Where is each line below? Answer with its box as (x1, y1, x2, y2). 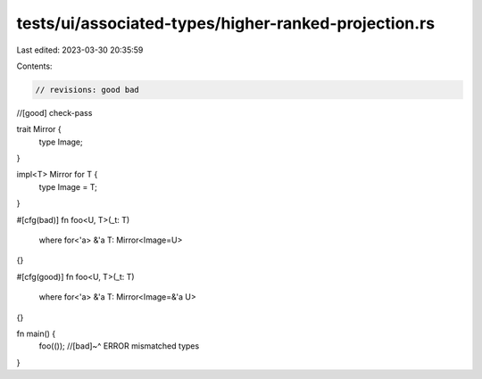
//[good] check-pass (16, 107, 93, 118)
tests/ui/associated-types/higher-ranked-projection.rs (16, 13, 436, 33)
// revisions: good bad (35, 85, 140, 95)
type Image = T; (38, 181, 97, 192)
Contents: (16, 61, 53, 71)
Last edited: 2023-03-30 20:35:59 (16, 45, 144, 55)
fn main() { (16, 328, 56, 339)
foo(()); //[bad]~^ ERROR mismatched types (38, 341, 200, 351)
